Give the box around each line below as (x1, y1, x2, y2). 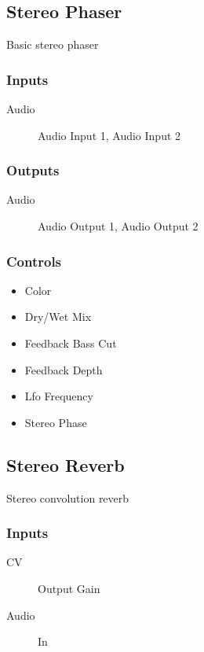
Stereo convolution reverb (6, 489, 129, 506)
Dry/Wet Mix (24, 308, 92, 325)
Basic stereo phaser (6, 36, 99, 53)
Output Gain (38, 580, 100, 596)
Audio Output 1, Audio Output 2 (38, 218, 199, 234)
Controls (6, 251, 62, 271)
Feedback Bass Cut (24, 335, 117, 352)
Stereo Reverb (6, 452, 125, 477)
